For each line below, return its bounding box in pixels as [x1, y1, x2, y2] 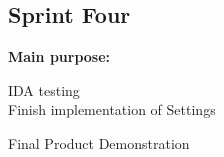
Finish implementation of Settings [8, 99, 216, 120]
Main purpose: [8, 46, 111, 67]
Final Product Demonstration [8, 132, 190, 153]
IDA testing [8, 79, 80, 100]
